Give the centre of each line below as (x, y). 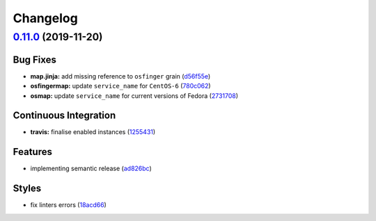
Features (32, 152)
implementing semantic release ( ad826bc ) (91, 169)
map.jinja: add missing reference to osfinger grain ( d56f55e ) (120, 76)
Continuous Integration (64, 116)
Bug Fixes (35, 59)
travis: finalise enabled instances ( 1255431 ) (93, 132)
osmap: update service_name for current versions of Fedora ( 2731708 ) (134, 96)
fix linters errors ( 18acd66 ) (69, 205)
